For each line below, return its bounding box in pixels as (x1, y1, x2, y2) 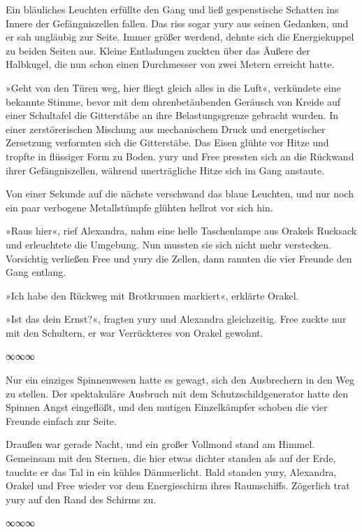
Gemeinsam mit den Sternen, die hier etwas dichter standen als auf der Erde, (6, 451, 336, 465)
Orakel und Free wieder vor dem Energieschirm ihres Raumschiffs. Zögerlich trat (6, 478, 350, 493)
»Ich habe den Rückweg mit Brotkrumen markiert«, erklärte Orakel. (6, 288, 299, 302)
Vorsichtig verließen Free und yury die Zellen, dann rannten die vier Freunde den (6, 251, 352, 265)
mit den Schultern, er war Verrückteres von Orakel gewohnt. (6, 325, 263, 339)
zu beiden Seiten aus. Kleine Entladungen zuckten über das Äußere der (6, 43, 310, 57)
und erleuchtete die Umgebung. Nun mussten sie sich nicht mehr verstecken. (6, 237, 331, 251)
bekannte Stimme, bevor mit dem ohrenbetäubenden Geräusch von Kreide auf (6, 94, 341, 108)
